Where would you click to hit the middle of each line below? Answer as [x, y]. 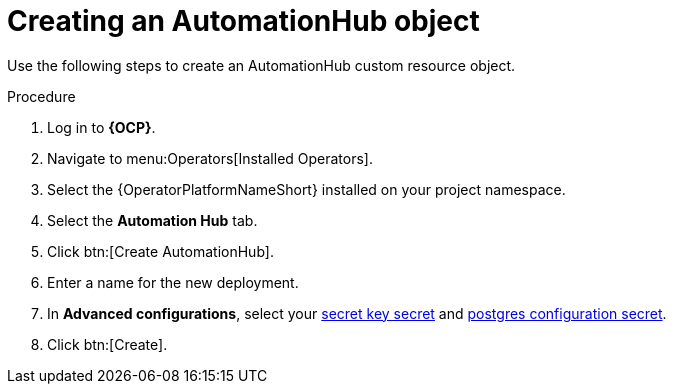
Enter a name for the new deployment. [173, 282]
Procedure [41, 96]
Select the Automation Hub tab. [152, 220]
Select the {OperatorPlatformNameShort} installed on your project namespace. [306, 189]
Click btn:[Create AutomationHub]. [160, 251]
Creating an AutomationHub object [243, 21]
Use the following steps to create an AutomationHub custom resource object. [261, 65]
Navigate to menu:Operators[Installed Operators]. [210, 158]
